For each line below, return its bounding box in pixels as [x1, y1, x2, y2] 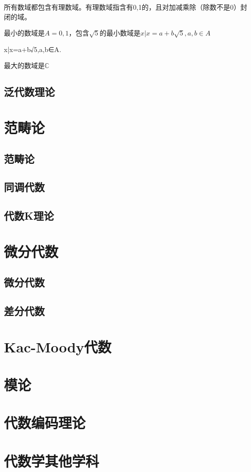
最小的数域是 [4, 28, 45, 38]
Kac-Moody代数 [4, 336, 112, 356]
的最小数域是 [100, 28, 141, 38]
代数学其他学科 [4, 451, 100, 471]
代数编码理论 [4, 413, 86, 433]
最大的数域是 [4, 60, 45, 70]
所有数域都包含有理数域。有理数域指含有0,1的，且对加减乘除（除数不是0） [4, 2, 240, 12]
